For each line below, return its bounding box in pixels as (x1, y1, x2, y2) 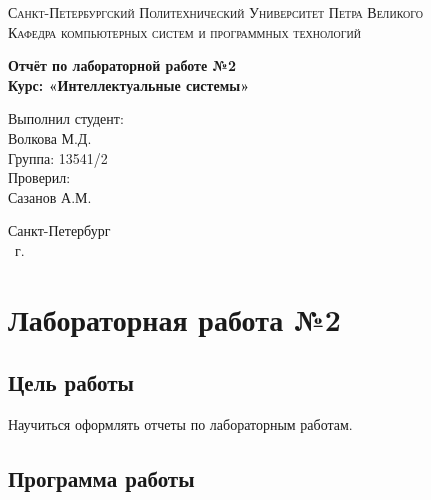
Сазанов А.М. (8, 186, 92, 207)
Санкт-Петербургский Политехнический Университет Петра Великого (8, 2, 424, 22)
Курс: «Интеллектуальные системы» (8, 74, 250, 95)
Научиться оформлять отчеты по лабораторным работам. (8, 414, 353, 435)
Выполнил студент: (8, 108, 124, 129)
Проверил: (8, 167, 71, 188)
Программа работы (8, 463, 195, 494)
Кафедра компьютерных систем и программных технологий (8, 21, 361, 42)
